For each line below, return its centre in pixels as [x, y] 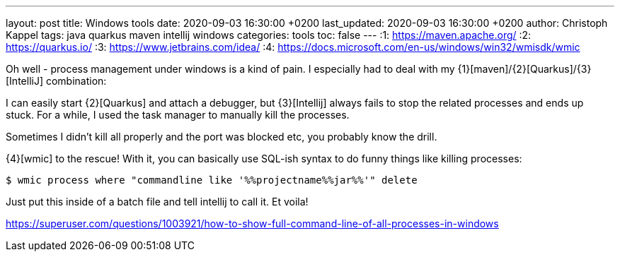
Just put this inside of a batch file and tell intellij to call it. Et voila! [157, 202]
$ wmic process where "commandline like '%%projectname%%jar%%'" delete [212, 180]
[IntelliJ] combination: [56, 81]
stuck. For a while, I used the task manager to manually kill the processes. [178, 115]
